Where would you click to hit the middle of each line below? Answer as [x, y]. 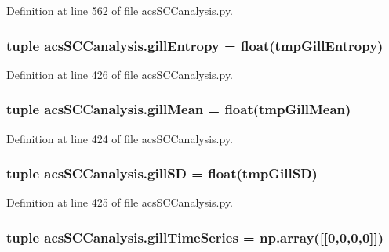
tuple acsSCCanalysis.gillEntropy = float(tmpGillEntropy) [195, 45]
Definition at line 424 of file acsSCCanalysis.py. [120, 138]
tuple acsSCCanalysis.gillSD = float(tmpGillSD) [162, 173]
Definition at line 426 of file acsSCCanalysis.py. [120, 74]
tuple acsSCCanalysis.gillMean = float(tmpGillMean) [179, 109]
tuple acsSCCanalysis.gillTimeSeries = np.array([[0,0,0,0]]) [195, 237]
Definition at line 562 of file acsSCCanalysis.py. [120, 10]
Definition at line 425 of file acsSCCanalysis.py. [120, 202]
